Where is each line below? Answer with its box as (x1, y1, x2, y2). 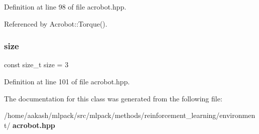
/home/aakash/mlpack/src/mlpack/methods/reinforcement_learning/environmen (4, 110, 255, 120)
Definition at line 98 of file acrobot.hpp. (4, 2, 126, 12)
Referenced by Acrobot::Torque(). (4, 18, 107, 29)
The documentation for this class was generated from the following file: (4, 93, 222, 103)
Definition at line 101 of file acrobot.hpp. (4, 76, 130, 86)
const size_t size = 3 (4, 59, 69, 70)
